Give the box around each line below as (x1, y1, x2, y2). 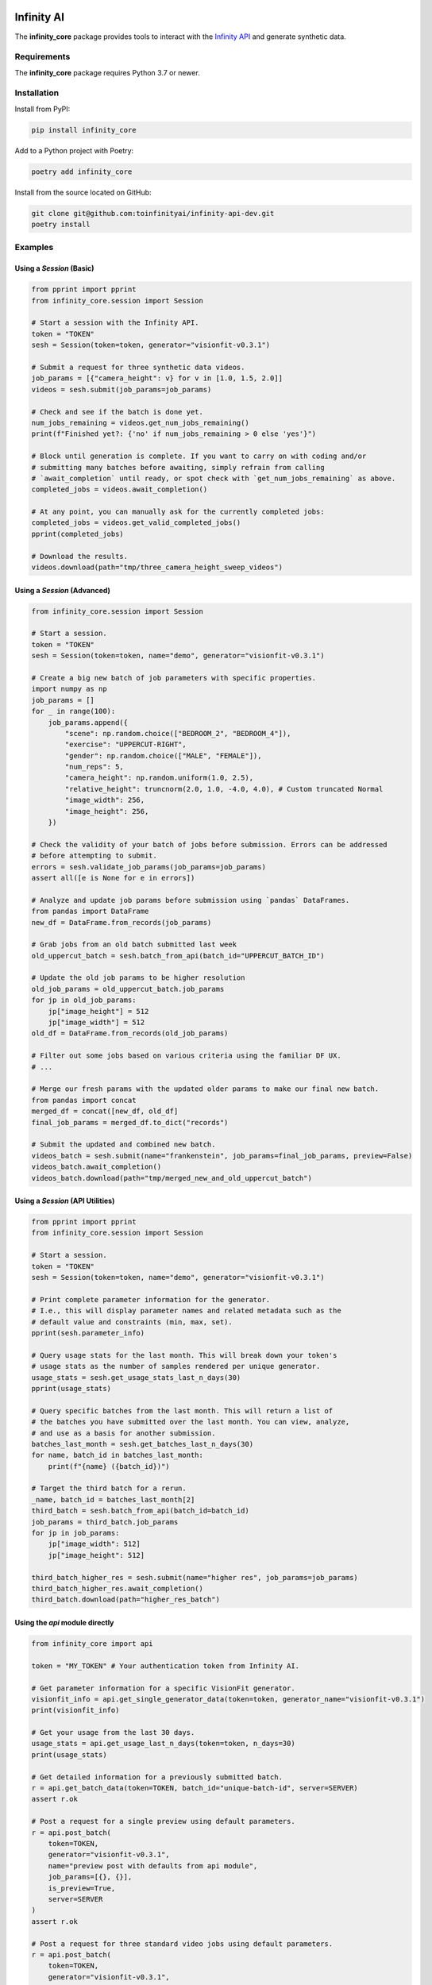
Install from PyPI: (14, 104, 71, 114)
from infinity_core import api (31, 1639, 154, 1648)
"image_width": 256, (64, 796, 145, 805)
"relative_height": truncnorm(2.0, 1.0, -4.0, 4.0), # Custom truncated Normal (64, 784, 384, 793)
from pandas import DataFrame (31, 907, 149, 916)
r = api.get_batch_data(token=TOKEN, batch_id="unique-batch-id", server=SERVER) (31, 1783, 359, 1793)
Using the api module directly (14, 1617, 114, 1627)
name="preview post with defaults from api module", (48, 1861, 258, 1870)
